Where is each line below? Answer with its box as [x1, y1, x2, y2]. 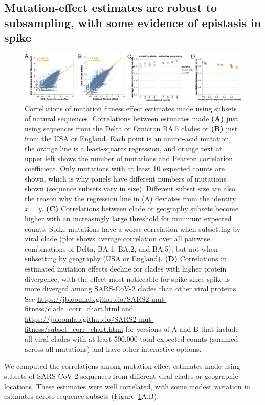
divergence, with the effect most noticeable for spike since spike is [25, 273, 230, 284]
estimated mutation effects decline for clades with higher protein [25, 263, 227, 274]
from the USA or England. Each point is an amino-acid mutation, [25, 133, 231, 144]
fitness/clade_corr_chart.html [25, 303, 120, 314]
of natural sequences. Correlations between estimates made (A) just [25, 113, 238, 124]
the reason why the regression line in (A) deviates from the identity [25, 193, 236, 204]
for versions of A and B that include [125, 323, 239, 334]
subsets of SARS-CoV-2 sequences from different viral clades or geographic [4, 370, 238, 381]
